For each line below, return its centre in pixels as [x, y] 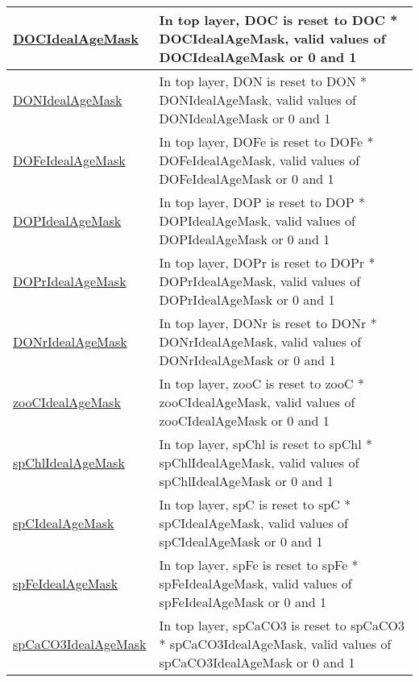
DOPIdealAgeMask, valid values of [257, 220]
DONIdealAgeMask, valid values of [257, 100]
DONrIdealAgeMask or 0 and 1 [247, 360]
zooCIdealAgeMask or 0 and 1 [244, 420]
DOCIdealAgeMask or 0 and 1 [258, 57]
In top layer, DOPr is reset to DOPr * [267, 262]
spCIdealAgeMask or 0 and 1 [241, 541]
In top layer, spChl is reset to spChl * [266, 444]
